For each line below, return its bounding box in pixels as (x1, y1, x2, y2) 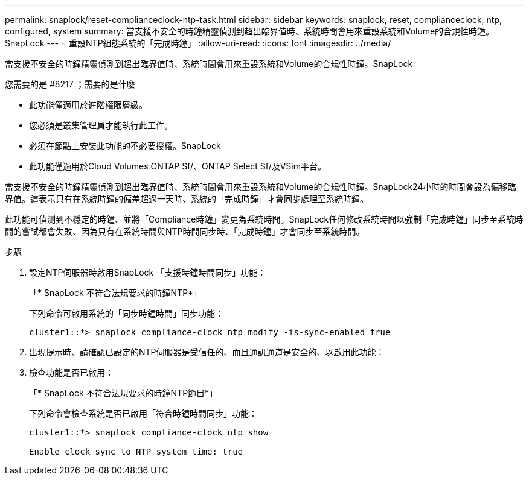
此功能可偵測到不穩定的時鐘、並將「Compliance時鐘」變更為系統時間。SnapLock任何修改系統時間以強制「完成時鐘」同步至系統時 (5, 214, 524, 224)
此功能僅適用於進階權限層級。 (29, 99, 147, 110)
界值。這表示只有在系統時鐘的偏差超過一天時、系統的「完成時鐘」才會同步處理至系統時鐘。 (5, 194, 368, 204)
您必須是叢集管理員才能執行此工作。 (29, 120, 173, 130)
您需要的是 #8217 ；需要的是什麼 (5, 79, 135, 89)
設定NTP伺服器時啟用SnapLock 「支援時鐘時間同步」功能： (29, 267, 266, 277)
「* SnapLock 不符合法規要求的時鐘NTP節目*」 (29, 388, 218, 398)
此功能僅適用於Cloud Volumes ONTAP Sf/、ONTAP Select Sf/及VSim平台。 (29, 161, 326, 171)
